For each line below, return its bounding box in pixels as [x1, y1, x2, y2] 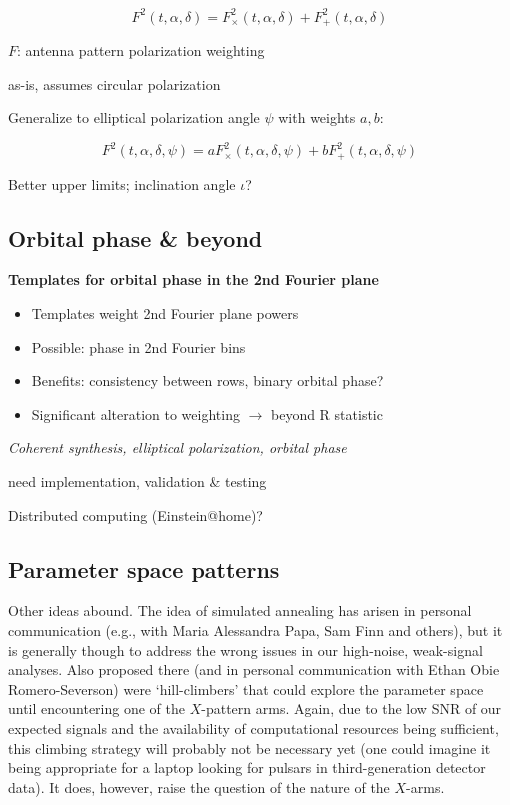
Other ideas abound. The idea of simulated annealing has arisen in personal [8, 600, 472, 621]
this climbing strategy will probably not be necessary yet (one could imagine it [8, 737, 491, 758]
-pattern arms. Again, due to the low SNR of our [201, 698, 502, 719]
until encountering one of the [8, 698, 186, 719]
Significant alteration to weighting [31, 403, 240, 424]
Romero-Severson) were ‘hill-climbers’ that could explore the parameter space [8, 678, 484, 699]
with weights [278, 107, 356, 128]
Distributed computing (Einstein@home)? [8, 504, 263, 525]
